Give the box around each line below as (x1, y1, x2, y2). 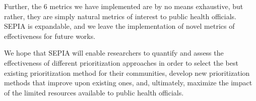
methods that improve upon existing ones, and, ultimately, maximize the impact (4, 77, 252, 88)
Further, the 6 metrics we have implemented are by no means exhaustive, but (4, 1, 243, 11)
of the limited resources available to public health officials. (4, 87, 184, 97)
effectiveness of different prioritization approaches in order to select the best (4, 57, 238, 68)
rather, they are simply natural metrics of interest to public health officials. (4, 11, 236, 21)
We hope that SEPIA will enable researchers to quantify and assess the (4, 47, 224, 58)
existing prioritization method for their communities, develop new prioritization (4, 67, 250, 78)
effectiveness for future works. (4, 30, 96, 41)
